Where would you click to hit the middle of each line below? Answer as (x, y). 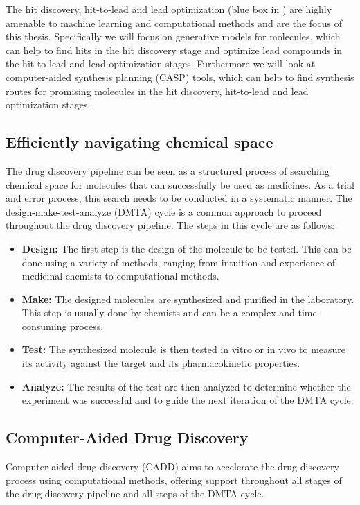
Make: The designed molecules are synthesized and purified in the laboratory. (188, 299)
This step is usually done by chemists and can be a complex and (158, 313)
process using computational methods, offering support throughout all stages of (174, 480)
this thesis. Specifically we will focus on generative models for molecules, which (173, 36)
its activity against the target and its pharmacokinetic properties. (161, 363)
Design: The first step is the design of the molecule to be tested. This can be (187, 248)
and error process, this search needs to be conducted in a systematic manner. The (179, 198)
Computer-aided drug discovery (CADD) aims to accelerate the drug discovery (172, 467)
